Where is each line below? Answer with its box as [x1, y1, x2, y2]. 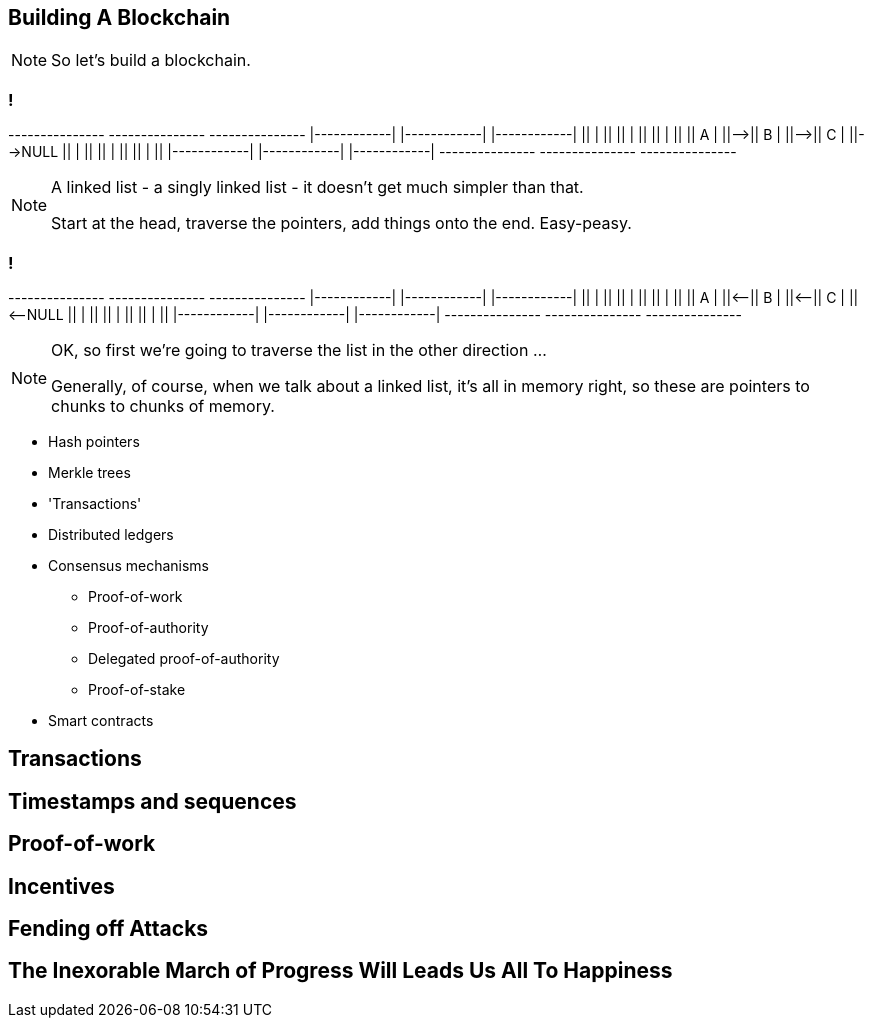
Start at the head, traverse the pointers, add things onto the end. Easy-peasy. [51, 213, 632, 234]
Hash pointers [48, 432, 140, 450]
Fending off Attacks [8, 916, 209, 942]
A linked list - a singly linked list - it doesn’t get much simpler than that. [51, 177, 584, 198]
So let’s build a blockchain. [51, 50, 251, 71]
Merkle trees [48, 463, 131, 481]
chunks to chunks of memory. [51, 395, 275, 416]
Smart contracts [48, 711, 154, 729]
